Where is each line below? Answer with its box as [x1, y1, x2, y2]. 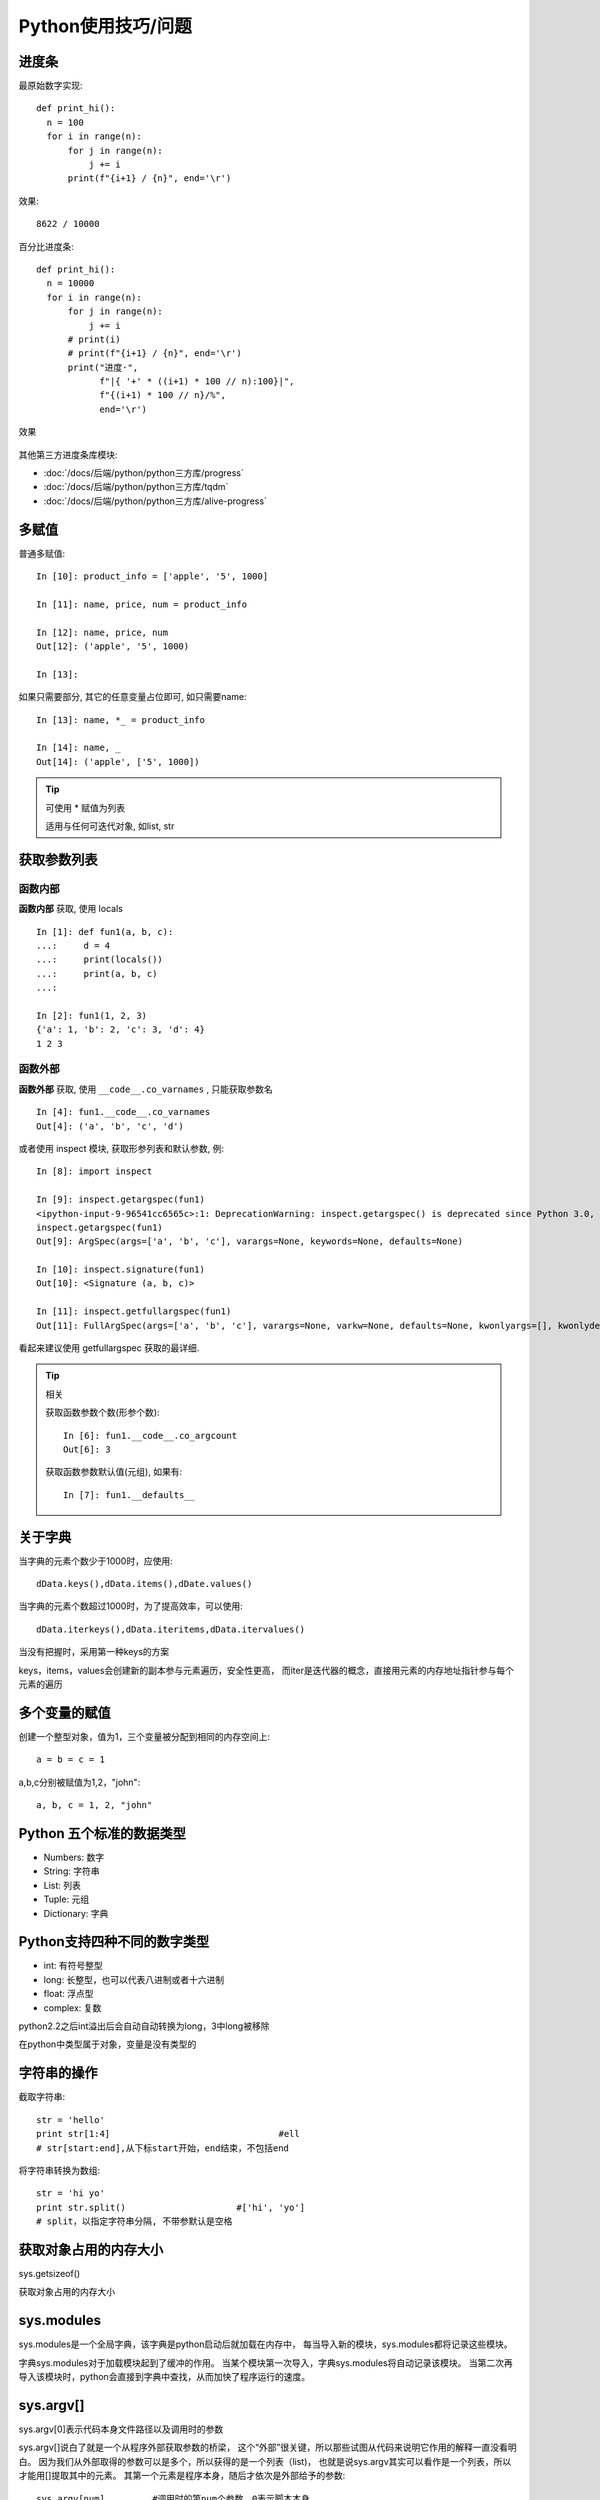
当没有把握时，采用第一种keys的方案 [18, 1646, 170, 1658]
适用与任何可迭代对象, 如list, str [45, 820, 175, 832]
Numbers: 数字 [43, 1851, 105, 1864]
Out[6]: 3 [63, 1444, 111, 1455]
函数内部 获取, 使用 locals [18, 903, 124, 915]
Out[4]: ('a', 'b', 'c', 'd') [36, 1120, 185, 1132]
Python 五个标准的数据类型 [18, 1825, 187, 1842]
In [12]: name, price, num [36, 626, 169, 638]
